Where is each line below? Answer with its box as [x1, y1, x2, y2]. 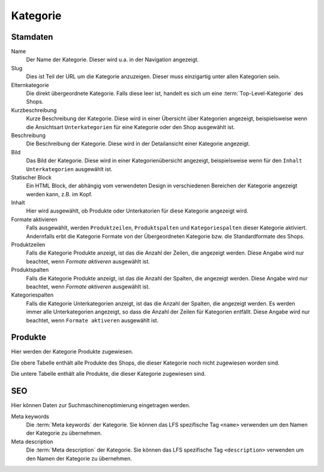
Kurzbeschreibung [11, 106, 57, 113]
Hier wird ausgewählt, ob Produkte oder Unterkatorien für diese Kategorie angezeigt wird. [26, 207, 248, 214]
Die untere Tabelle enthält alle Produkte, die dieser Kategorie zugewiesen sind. [11, 370, 206, 378]
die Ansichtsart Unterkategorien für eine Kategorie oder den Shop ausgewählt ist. [26, 123, 235, 130]
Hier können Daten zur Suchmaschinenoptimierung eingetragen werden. [11, 402, 191, 409]
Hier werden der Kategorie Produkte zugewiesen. [11, 348, 134, 356]
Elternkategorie [11, 81, 49, 88]
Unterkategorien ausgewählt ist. [26, 165, 113, 172]
